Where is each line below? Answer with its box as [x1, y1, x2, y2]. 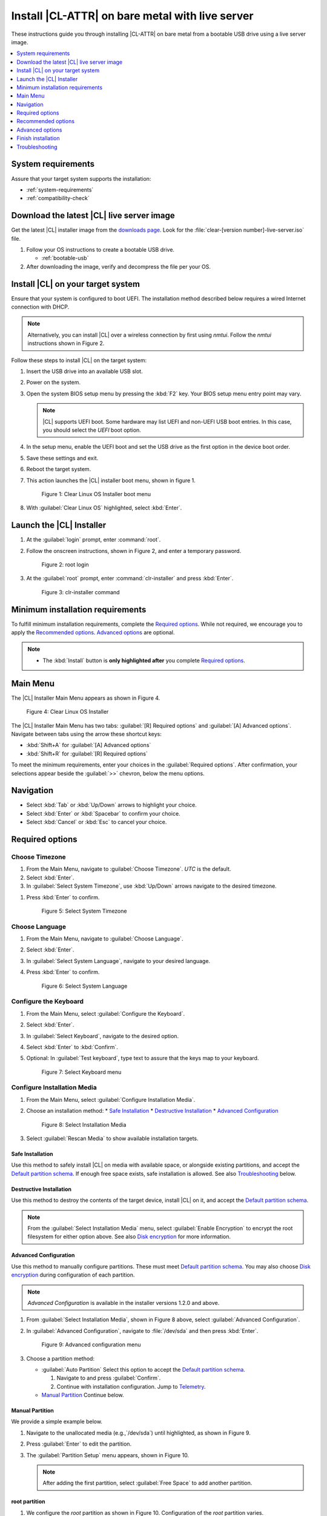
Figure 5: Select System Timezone [41, 907, 127, 914]
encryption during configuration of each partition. [11, 1271, 135, 1279]
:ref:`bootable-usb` [41, 255, 89, 262]
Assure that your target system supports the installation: [11, 175, 151, 182]
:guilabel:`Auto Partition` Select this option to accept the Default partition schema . [41, 1366, 245, 1373]
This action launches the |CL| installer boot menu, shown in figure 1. [26, 477, 196, 484]
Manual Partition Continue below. [41, 1392, 124, 1399]
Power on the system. [26, 379, 81, 386]
